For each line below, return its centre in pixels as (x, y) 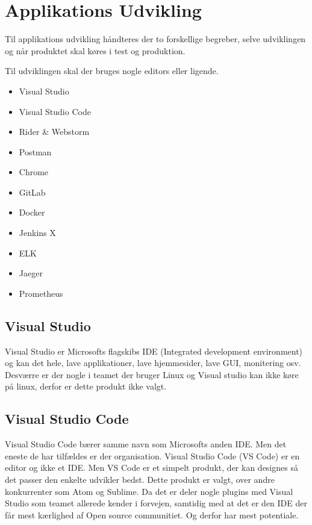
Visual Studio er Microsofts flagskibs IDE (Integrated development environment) (154, 351)
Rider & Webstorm (54, 132)
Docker (32, 212)
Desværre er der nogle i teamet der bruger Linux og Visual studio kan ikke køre (152, 374)
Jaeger (31, 273)
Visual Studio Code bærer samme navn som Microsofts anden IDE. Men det (146, 444)
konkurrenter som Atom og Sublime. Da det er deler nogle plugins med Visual (149, 491)
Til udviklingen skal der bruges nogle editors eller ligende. (112, 71)
